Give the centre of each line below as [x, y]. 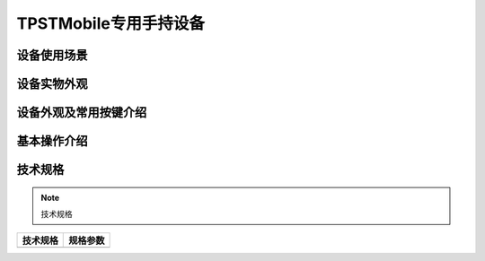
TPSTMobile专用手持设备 [111, 23]
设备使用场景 [52, 55]
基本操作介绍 [52, 141]
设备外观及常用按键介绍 [82, 113]
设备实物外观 [52, 84]
